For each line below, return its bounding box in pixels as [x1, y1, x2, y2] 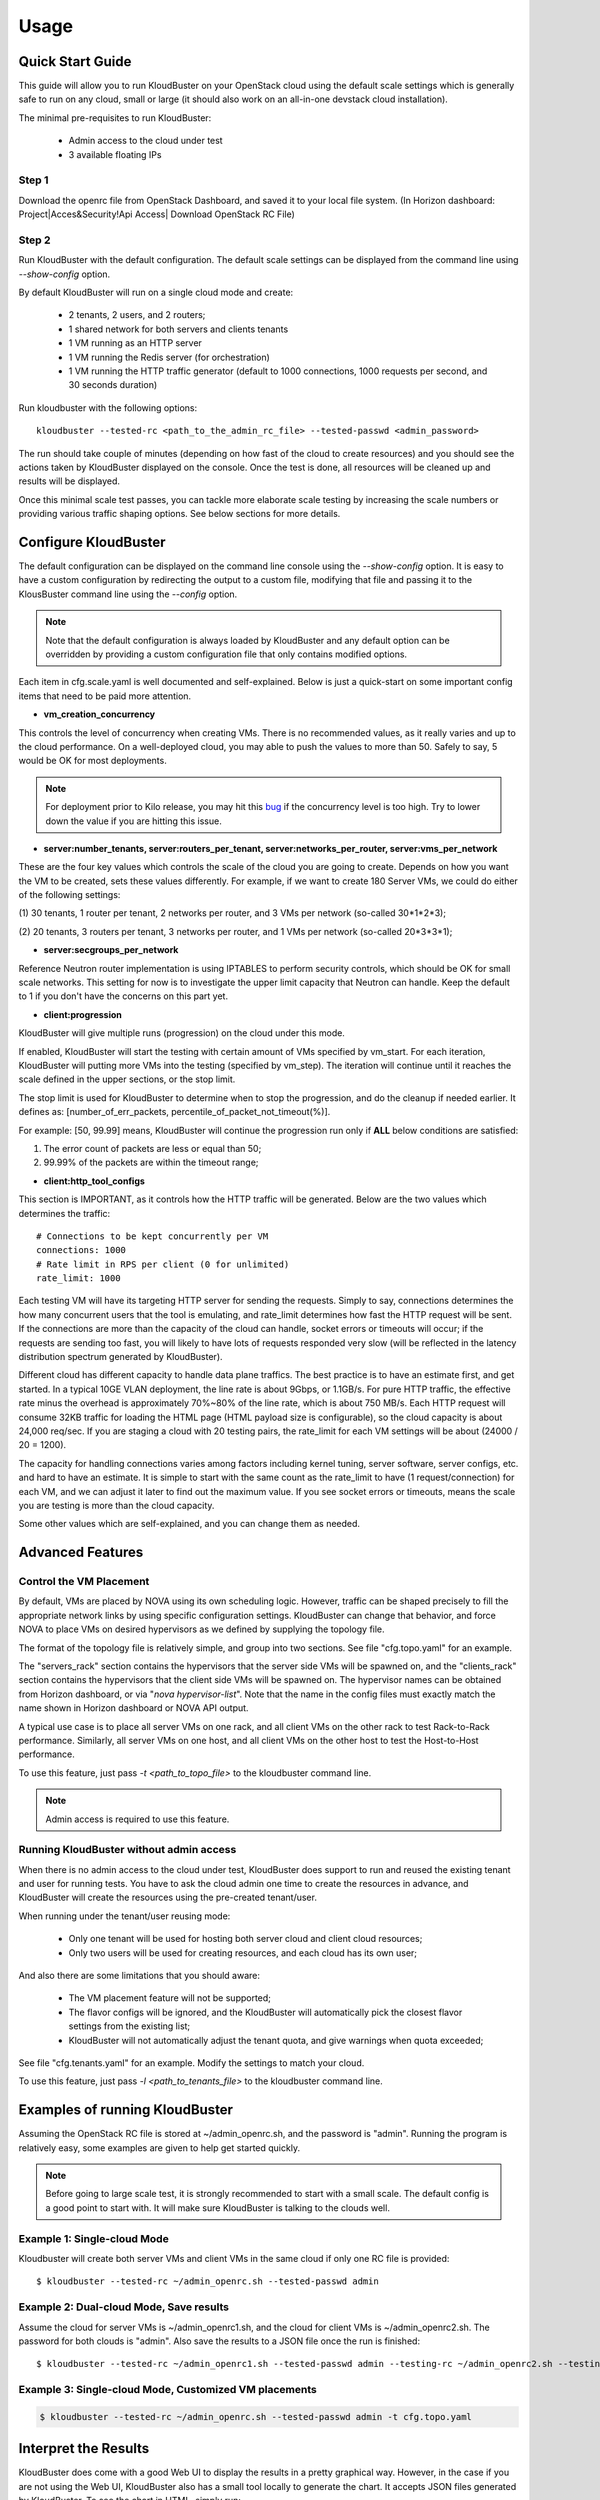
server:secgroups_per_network [43, 944, 179, 956]
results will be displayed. [18, 475, 120, 487]
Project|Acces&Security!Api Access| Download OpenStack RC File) [18, 208, 295, 220]
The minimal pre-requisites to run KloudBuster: [18, 111, 212, 124]
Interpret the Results [18, 2440, 150, 2457]
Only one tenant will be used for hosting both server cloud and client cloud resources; [68, 1933, 423, 1945]
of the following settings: [18, 889, 121, 901]
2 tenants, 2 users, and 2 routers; [68, 309, 206, 321]
